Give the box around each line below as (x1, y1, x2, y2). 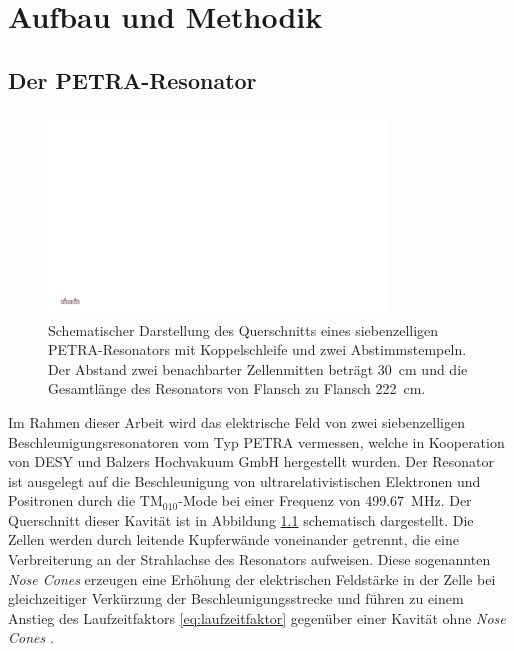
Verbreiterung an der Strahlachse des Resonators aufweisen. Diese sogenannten (8, 549, 491, 570)
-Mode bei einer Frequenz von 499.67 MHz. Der (178, 490, 472, 511)
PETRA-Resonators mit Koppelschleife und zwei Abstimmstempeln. (48, 339, 467, 360)
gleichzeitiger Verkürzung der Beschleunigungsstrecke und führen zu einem (8, 588, 464, 609)
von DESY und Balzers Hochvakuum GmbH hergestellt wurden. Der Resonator (8, 451, 495, 472)
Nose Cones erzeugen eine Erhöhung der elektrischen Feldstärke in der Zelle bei (8, 568, 496, 589)
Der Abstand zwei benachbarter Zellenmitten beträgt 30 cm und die (48, 358, 468, 379)
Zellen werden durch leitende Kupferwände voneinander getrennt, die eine (8, 529, 459, 550)
